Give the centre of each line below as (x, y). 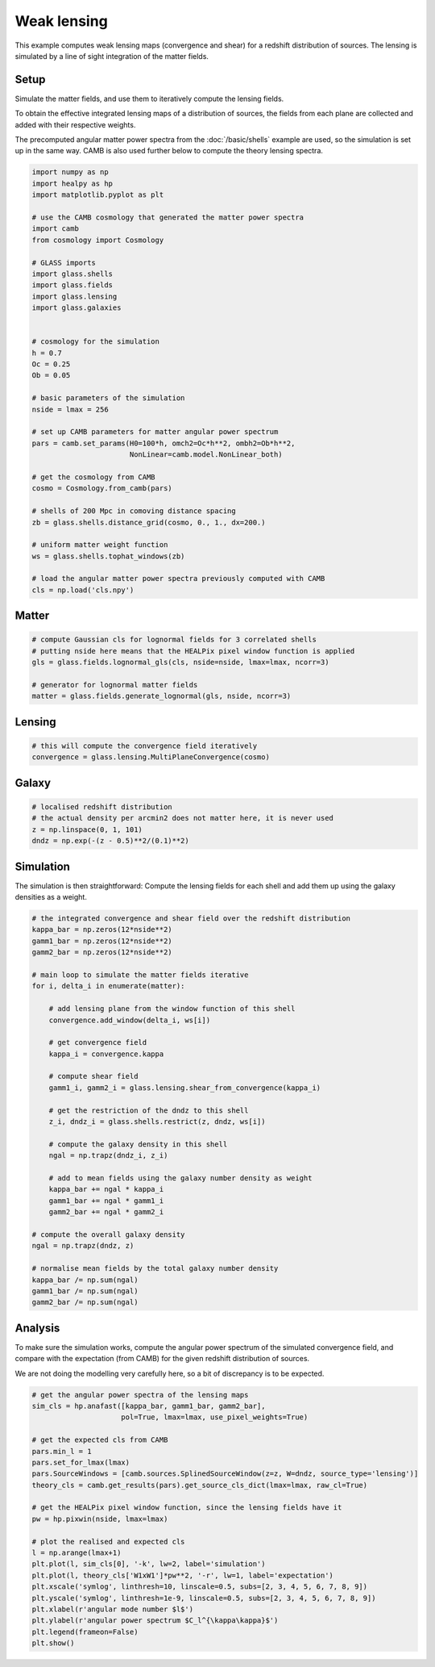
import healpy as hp (72, 183)
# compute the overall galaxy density (108, 1234)
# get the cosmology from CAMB (94, 477)
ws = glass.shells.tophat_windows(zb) (108, 556)
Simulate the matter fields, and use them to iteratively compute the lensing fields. (149, 98)
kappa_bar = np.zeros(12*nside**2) (102, 930)
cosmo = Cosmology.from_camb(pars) (102, 489)
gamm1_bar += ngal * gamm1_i (106, 1201)
